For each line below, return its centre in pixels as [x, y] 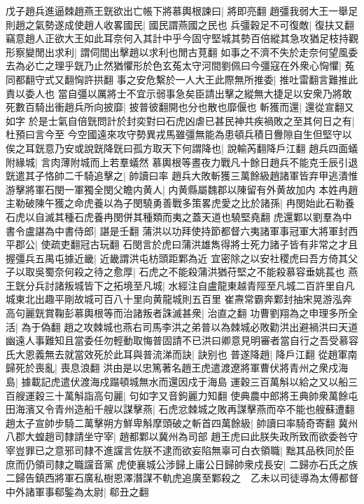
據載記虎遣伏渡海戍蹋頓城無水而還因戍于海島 [124, 382]
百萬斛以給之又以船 [304, 382]
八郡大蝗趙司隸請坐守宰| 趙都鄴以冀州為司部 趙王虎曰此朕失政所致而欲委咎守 [182, 436]
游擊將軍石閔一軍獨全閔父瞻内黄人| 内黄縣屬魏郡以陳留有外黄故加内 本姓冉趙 [182, 189]
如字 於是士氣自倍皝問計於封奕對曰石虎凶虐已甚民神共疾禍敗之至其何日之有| [180, 120]
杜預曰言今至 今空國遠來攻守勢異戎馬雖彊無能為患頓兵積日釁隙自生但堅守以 [179, 134]
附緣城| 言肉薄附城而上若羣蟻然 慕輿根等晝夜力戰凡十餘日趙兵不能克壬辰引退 [182, 162]
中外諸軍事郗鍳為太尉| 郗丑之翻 [77, 491]
